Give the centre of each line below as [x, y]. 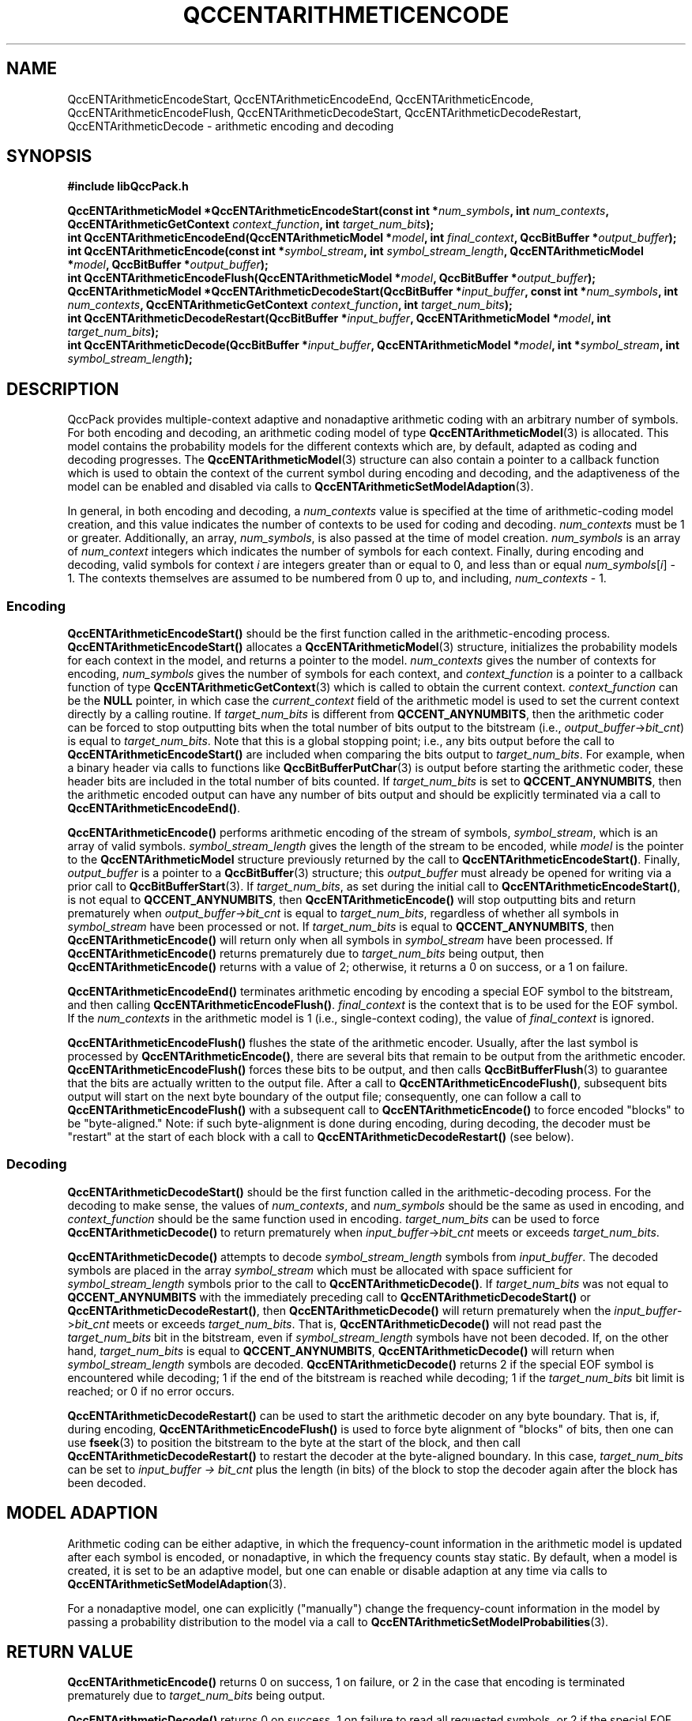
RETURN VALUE [70, 1652]
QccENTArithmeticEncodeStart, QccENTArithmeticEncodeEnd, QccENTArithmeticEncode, [301, 99]
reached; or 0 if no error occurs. [151, 1391]
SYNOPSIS [49, 156]
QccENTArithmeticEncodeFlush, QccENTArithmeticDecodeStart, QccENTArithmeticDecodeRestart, [324, 112]
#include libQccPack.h [128, 186]
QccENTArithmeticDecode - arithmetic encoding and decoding [231, 126]
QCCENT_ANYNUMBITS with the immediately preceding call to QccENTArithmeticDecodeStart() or [329, 1297]
